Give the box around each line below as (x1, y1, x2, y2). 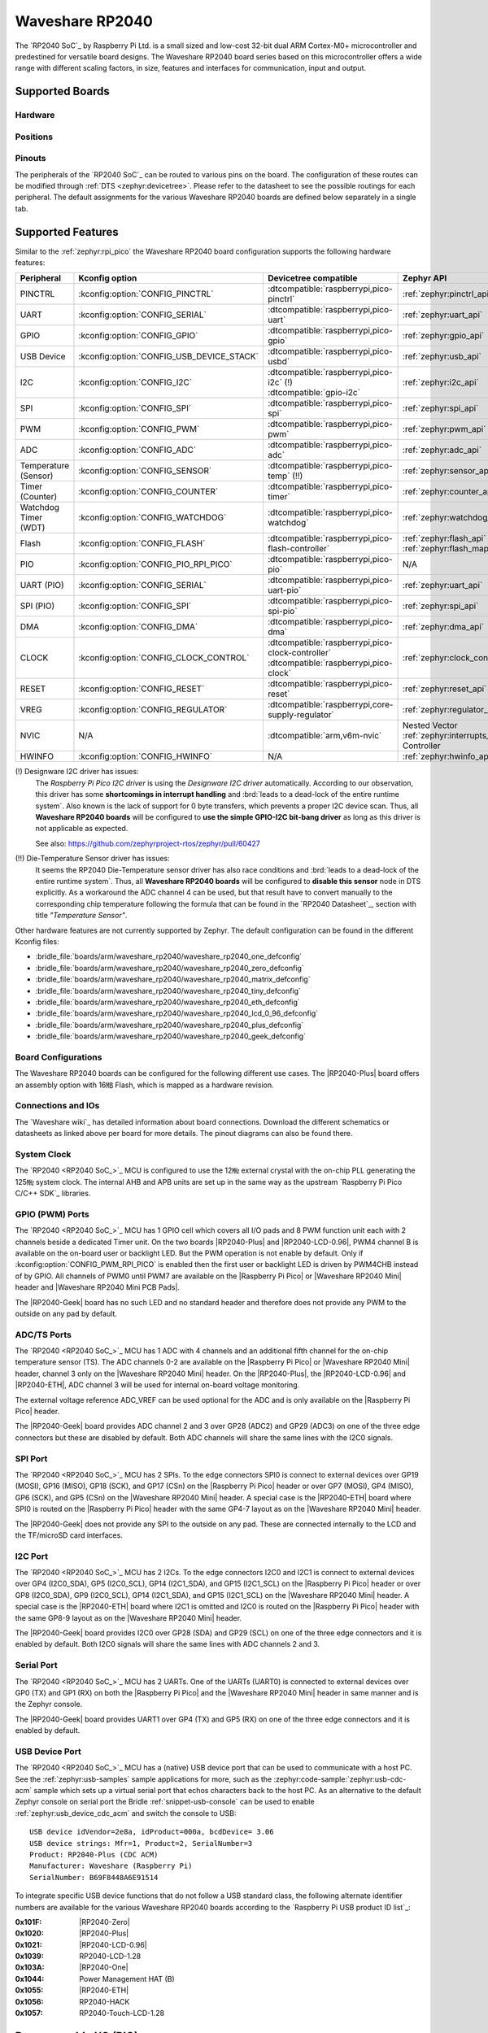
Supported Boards (15, 85, 110, 98)
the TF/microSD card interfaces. (15, 1530, 124, 1540)
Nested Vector (403, 720, 458, 731)
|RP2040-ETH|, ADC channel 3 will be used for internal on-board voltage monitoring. (15, 1380, 300, 1390)
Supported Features (15, 224, 120, 239)
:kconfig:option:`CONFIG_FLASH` (78, 538, 206, 549)
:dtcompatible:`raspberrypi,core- (267, 699, 394, 711)
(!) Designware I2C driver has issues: (15, 767, 139, 777)
